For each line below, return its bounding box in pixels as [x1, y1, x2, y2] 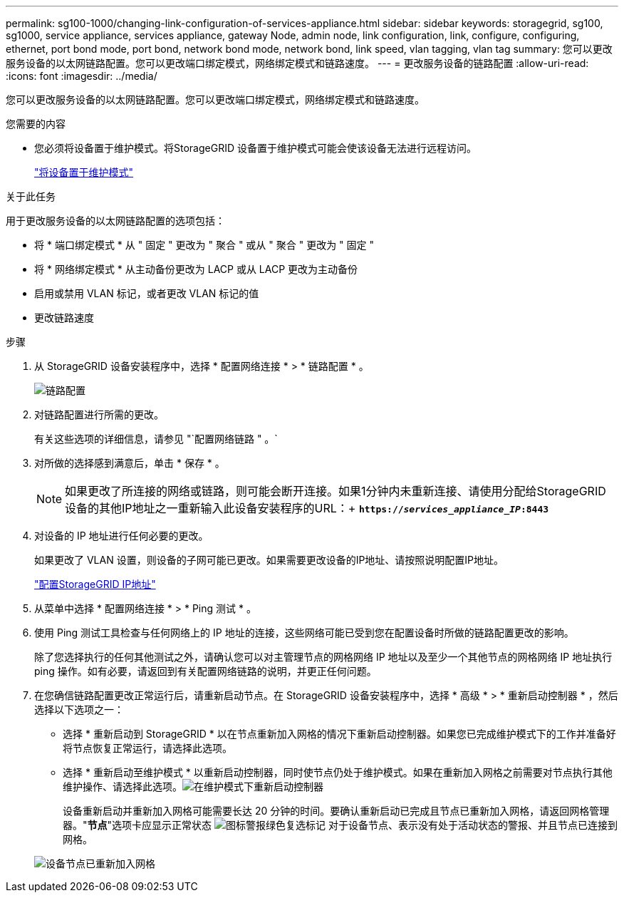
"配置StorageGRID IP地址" [34, 578, 156, 590]
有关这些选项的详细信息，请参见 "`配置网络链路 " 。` [34, 433, 278, 445]
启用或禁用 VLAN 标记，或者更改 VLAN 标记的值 [34, 287, 259, 299]
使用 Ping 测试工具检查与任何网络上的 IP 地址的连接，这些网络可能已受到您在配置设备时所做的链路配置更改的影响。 [34, 626, 574, 639]
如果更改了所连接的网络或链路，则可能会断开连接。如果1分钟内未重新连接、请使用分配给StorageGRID [65, 484, 606, 498]
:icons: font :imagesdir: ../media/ [6, 70, 157, 82]
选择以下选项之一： [34, 703, 124, 716]
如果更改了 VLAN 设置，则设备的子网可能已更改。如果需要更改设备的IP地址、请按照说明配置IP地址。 [34, 554, 504, 566]
